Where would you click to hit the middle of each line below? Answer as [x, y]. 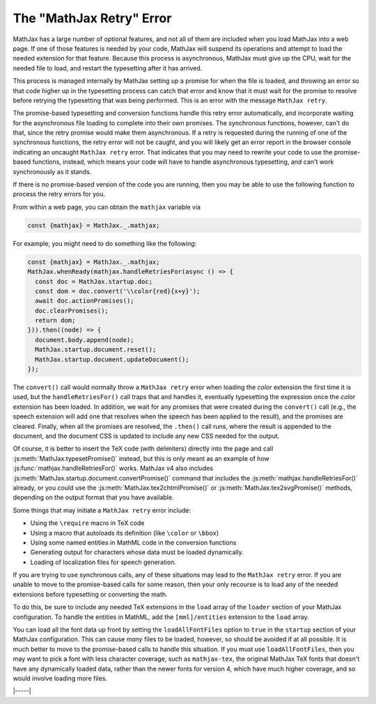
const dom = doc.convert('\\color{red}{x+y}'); [118, 291]
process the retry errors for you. [59, 194]
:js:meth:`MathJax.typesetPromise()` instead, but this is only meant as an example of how [141, 458]
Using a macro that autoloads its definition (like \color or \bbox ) [125, 533]
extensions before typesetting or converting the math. [90, 594]
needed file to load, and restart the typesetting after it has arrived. [108, 68]
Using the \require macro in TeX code [87, 523]
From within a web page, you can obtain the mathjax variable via [107, 207]
